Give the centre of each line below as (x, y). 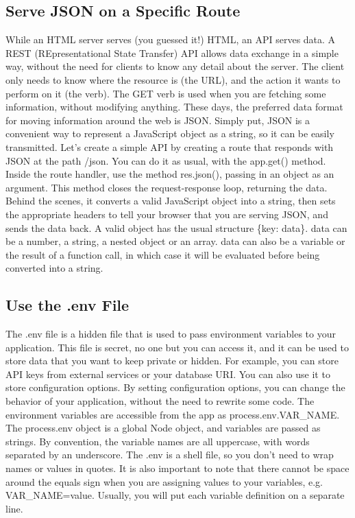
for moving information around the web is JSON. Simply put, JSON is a (158, 120)
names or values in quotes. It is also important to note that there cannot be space (177, 468)
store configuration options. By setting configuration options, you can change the (175, 387)
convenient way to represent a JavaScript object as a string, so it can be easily (170, 133)
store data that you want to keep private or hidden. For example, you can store (172, 361)
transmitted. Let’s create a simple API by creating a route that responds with (170, 146)
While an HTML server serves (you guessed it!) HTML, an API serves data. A (171, 39)
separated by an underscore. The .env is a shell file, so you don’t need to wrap (170, 455)
